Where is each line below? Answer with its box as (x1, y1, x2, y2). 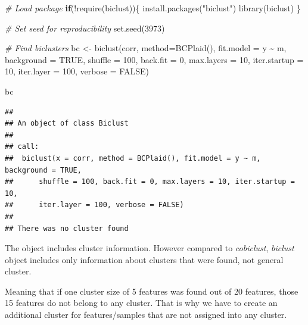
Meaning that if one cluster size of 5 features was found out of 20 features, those (5, 285, 298, 297)
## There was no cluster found (5, 224, 129, 233)
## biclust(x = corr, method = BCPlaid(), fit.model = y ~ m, (5, 154, 261, 162)
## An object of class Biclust (5, 119, 129, 128)
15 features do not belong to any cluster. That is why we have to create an (5, 296, 278, 309)
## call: (5, 142, 39, 151)
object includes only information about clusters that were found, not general (5, 253, 284, 265)
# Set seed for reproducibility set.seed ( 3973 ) (5, 21, 165, 34)
